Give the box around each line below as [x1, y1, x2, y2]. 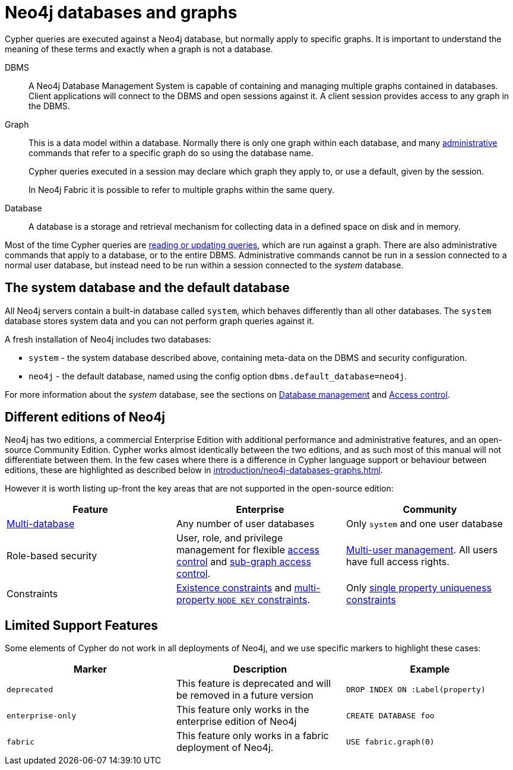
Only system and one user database [346, 518, 503, 530]
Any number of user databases [176, 518, 315, 530]
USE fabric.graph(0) [346, 737, 435, 746]
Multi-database [7, 518, 75, 530]
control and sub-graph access [176, 556, 311, 568]
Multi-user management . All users [346, 544, 498, 556]
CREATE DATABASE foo [346, 711, 435, 720]
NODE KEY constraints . [217, 594, 311, 606]
